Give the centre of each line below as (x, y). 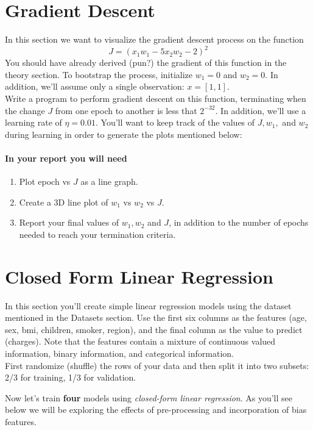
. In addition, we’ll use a (261, 110)
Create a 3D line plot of (64, 202)
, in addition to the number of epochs (239, 222)
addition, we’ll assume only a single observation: (95, 86)
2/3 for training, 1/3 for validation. (71, 377)
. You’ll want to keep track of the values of (175, 122)
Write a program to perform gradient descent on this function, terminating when (156, 98)
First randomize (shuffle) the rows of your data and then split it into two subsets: (157, 365)
